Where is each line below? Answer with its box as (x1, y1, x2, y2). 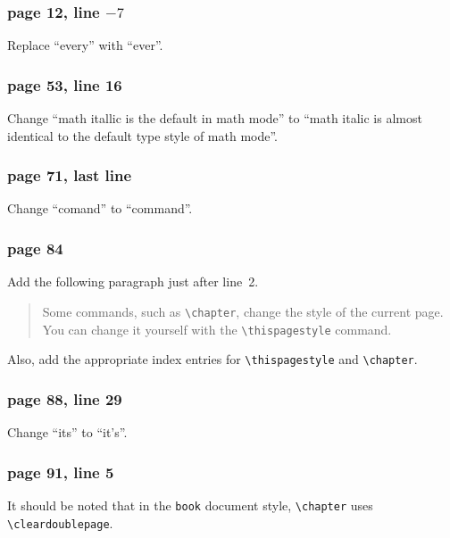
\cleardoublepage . (7, 513, 113, 532)
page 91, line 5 (7, 460, 114, 483)
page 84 (7, 236, 63, 259)
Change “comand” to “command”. (7, 199, 193, 218)
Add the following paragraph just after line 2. (7, 272, 259, 291)
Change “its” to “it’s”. (7, 423, 128, 442)
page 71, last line (7, 164, 132, 186)
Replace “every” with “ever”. (7, 36, 163, 54)
